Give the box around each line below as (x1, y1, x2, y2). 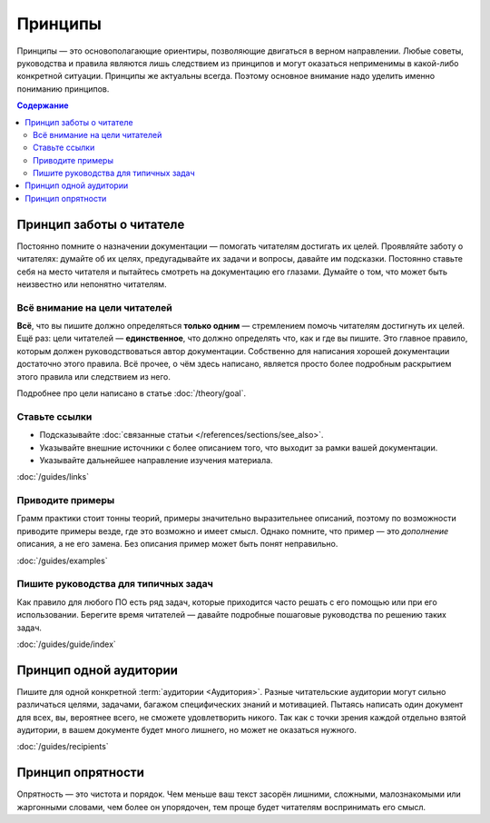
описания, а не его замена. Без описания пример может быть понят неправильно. (16, 539, 338, 550)
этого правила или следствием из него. (16, 371, 171, 382)
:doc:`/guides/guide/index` (16, 639, 117, 649)
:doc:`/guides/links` (16, 471, 90, 482)
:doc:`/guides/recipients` (16, 741, 109, 752)
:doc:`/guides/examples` (16, 555, 108, 566)
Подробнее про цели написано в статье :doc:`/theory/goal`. (16, 388, 247, 399)
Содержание (16, 100, 69, 111)
